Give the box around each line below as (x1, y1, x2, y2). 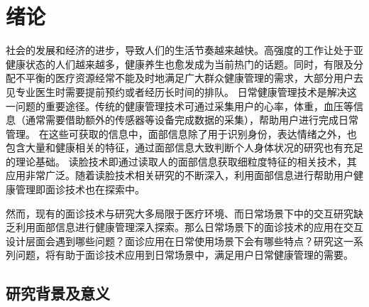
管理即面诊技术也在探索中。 (15, 182, 145, 197)
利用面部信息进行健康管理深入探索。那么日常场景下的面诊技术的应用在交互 (15, 220, 363, 235)
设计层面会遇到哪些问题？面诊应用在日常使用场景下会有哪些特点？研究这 (6, 233, 343, 248)
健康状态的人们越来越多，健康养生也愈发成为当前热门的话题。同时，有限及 (6, 56, 353, 71)
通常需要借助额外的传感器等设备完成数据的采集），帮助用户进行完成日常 (25, 112, 358, 127)
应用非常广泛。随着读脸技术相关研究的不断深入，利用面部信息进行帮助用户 (6, 168, 353, 183)
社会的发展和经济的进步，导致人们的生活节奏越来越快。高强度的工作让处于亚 (6, 43, 363, 58)
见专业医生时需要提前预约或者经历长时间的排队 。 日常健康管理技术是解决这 (6, 84, 357, 99)
